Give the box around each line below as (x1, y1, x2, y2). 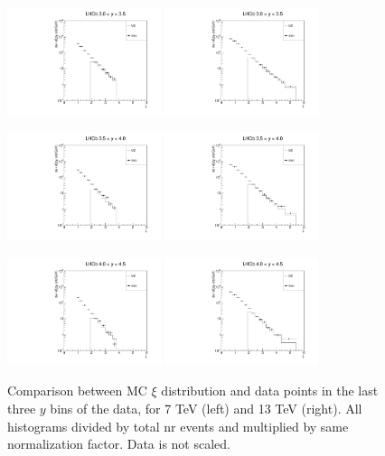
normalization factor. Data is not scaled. (7, 434, 230, 453)
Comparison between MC (7, 381, 147, 400)
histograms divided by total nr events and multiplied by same (7, 416, 349, 435)
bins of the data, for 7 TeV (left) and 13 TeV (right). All (50, 398, 362, 417)
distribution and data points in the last (161, 381, 379, 400)
